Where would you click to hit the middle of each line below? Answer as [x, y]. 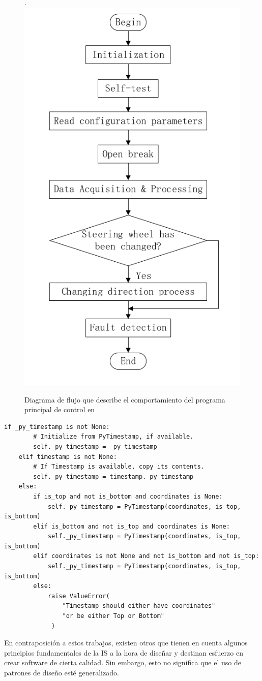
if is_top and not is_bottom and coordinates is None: [128, 496]
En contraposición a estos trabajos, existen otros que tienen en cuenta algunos [126, 643]
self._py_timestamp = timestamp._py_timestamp [113, 476]
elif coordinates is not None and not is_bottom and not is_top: [146, 556]
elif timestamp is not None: [68, 457]
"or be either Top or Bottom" [113, 616]
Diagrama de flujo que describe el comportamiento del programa [125, 399]
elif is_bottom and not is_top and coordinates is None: [132, 526]
